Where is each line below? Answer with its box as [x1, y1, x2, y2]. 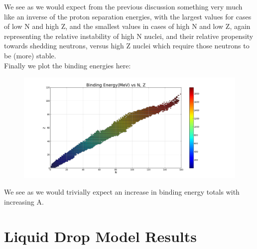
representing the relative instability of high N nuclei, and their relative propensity [4, 30, 254, 41]
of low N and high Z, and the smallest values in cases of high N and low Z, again [4, 21, 251, 31]
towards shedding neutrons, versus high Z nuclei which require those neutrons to [4, 40, 250, 51]
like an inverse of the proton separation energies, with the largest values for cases [4, 11, 252, 21]
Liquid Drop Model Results [4, 226, 197, 246]
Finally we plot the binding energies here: [4, 60, 131, 70]
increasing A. [4, 196, 44, 207]
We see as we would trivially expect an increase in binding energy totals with [4, 187, 240, 197]
